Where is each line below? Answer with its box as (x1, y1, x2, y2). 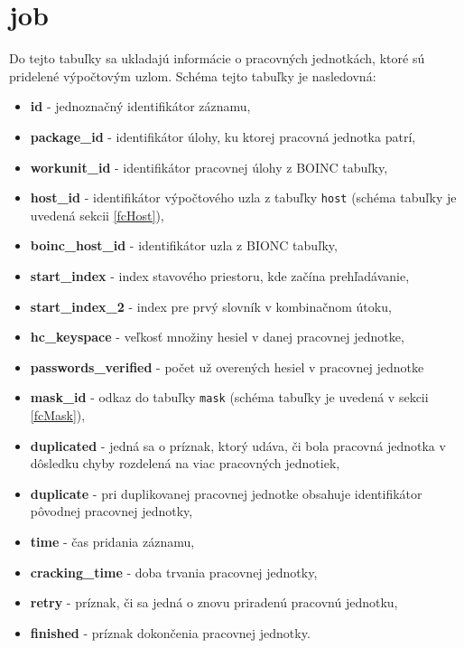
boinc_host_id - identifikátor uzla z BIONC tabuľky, (30, 236, 338, 255)
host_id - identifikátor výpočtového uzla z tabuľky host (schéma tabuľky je (30, 188, 457, 207)
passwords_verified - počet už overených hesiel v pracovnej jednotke (30, 357, 424, 376)
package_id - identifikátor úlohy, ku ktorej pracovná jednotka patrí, (30, 127, 416, 146)
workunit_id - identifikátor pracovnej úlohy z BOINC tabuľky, (30, 157, 388, 176)
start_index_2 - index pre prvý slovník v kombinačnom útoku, (30, 296, 392, 315)
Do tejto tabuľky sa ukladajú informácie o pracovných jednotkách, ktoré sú (9, 49, 425, 68)
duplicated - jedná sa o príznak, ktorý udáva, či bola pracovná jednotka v (30, 436, 446, 455)
